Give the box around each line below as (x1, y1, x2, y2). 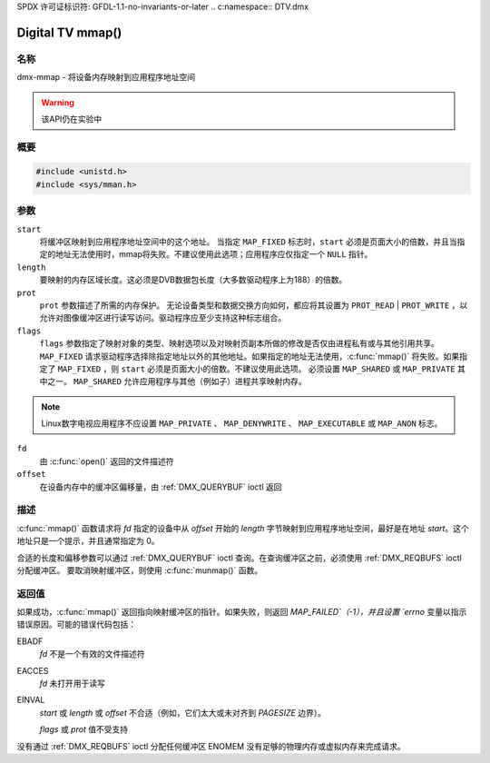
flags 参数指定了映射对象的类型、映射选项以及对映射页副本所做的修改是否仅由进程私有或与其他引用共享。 (39, 338, 440, 349)
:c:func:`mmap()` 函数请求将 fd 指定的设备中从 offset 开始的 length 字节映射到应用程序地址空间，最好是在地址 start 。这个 (16, 522, 469, 533)
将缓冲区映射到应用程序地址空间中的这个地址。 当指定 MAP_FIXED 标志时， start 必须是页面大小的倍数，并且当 (39, 236, 457, 247)
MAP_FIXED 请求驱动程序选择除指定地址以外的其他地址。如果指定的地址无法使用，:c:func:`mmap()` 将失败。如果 (39, 351, 460, 362)
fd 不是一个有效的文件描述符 (39, 649, 145, 659)
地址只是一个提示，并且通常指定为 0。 (16, 536, 160, 547)
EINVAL (16, 695, 45, 706)
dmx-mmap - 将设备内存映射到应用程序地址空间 (16, 72, 195, 83)
